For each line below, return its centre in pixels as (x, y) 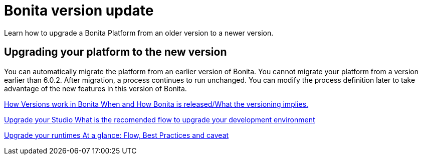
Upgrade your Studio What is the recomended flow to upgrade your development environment (160, 119)
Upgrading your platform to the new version (116, 52)
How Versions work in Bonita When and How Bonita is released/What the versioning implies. (156, 104)
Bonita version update (79, 11)
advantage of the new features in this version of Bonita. (95, 88)
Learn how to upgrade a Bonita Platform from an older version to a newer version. (139, 33)
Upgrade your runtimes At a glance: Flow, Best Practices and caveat (117, 135)
